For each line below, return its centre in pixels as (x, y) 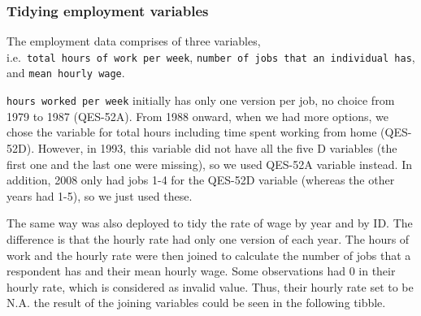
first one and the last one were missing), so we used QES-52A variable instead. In (209, 164)
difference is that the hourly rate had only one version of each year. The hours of (208, 238)
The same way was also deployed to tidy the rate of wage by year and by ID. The (210, 223)
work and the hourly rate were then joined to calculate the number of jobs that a (209, 255)
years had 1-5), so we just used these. (100, 195)
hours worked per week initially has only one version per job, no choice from (201, 100)
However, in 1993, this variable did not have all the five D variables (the (217, 147)
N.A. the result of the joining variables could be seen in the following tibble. (196, 303)
